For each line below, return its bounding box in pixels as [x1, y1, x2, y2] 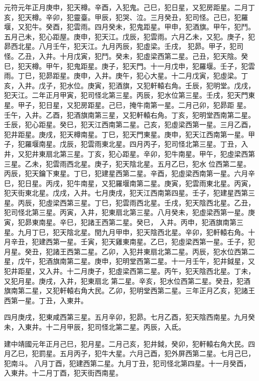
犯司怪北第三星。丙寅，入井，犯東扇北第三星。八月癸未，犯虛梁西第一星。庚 [4, 207, 255, 217]
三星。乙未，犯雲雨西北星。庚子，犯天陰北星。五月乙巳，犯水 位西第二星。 [4, 158, 251, 169]
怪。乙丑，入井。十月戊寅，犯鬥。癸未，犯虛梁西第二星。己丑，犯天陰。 [4, 50, 241, 61]
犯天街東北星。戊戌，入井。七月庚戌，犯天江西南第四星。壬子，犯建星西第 [4, 188, 248, 198]
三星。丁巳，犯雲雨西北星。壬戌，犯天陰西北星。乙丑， [73, 197, 255, 207]
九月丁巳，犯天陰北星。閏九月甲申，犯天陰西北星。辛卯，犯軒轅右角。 [17, 226, 248, 237]
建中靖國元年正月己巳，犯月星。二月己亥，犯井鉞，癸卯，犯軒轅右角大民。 [4, 338, 248, 349]
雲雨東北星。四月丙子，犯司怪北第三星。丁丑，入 [87, 139, 248, 149]
